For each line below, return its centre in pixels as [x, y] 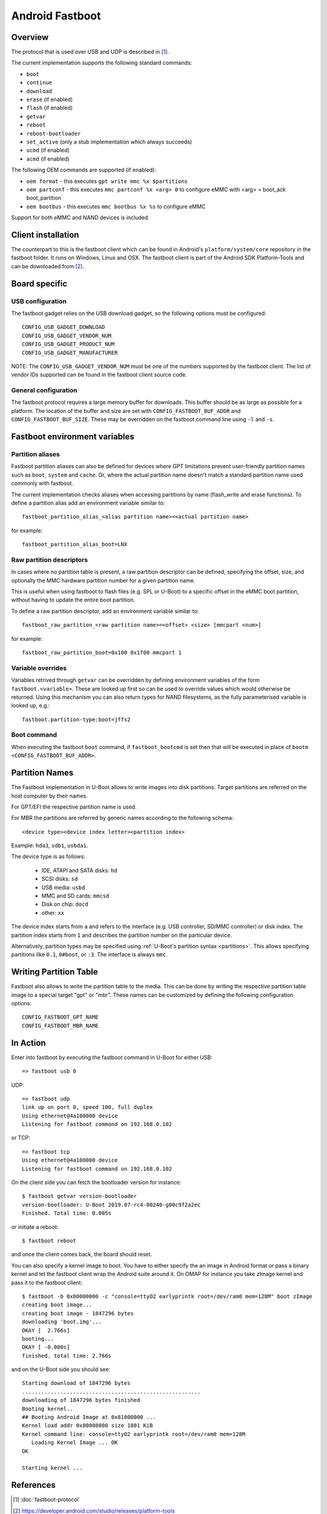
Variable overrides [39, 668]
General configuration [45, 391]
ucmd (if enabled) [48, 150]
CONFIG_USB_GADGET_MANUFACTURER [70, 352]
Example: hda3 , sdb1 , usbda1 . [50, 845]
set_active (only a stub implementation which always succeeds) [109, 142]
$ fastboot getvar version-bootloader [80, 1196]
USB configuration [39, 301]
